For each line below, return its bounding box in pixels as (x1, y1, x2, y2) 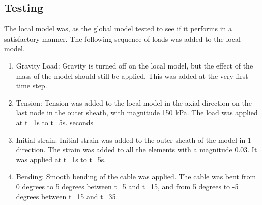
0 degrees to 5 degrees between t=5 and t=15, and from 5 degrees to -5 (16, 181, 239, 191)
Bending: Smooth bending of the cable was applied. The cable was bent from (16, 171, 256, 182)
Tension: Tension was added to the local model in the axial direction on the (16, 97, 252, 108)
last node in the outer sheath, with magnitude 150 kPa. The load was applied (16, 107, 258, 118)
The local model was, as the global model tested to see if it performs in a (4, 23, 232, 34)
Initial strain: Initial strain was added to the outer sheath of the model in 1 (16, 134, 251, 145)
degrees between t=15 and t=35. (16, 191, 118, 201)
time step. (16, 80, 47, 91)
